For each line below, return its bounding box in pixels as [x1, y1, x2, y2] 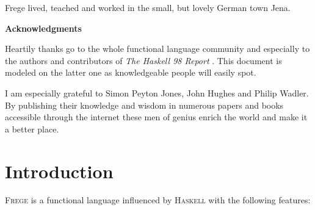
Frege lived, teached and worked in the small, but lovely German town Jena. [5, 1, 291, 13]
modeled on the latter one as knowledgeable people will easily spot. [5, 66, 256, 79]
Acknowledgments [5, 21, 82, 34]
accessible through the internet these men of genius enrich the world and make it [5, 110, 308, 123]
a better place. [5, 122, 59, 135]
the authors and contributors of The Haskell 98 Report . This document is [5, 54, 282, 67]
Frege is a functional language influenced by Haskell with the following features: [5, 194, 311, 206]
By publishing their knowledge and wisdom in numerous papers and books [5, 98, 284, 111]
